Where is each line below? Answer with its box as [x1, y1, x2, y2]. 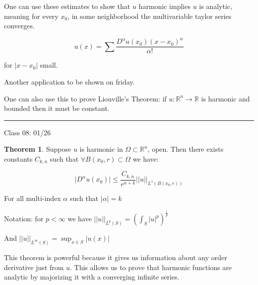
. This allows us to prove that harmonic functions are [70, 262, 232, 272]
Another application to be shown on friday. [4, 76, 135, 87]
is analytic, [199, 1, 232, 11]
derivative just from [4, 262, 64, 272]
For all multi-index [4, 193, 61, 203]
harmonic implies [138, 1, 191, 11]
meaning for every [4, 10, 59, 21]
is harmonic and [201, 93, 250, 103]
